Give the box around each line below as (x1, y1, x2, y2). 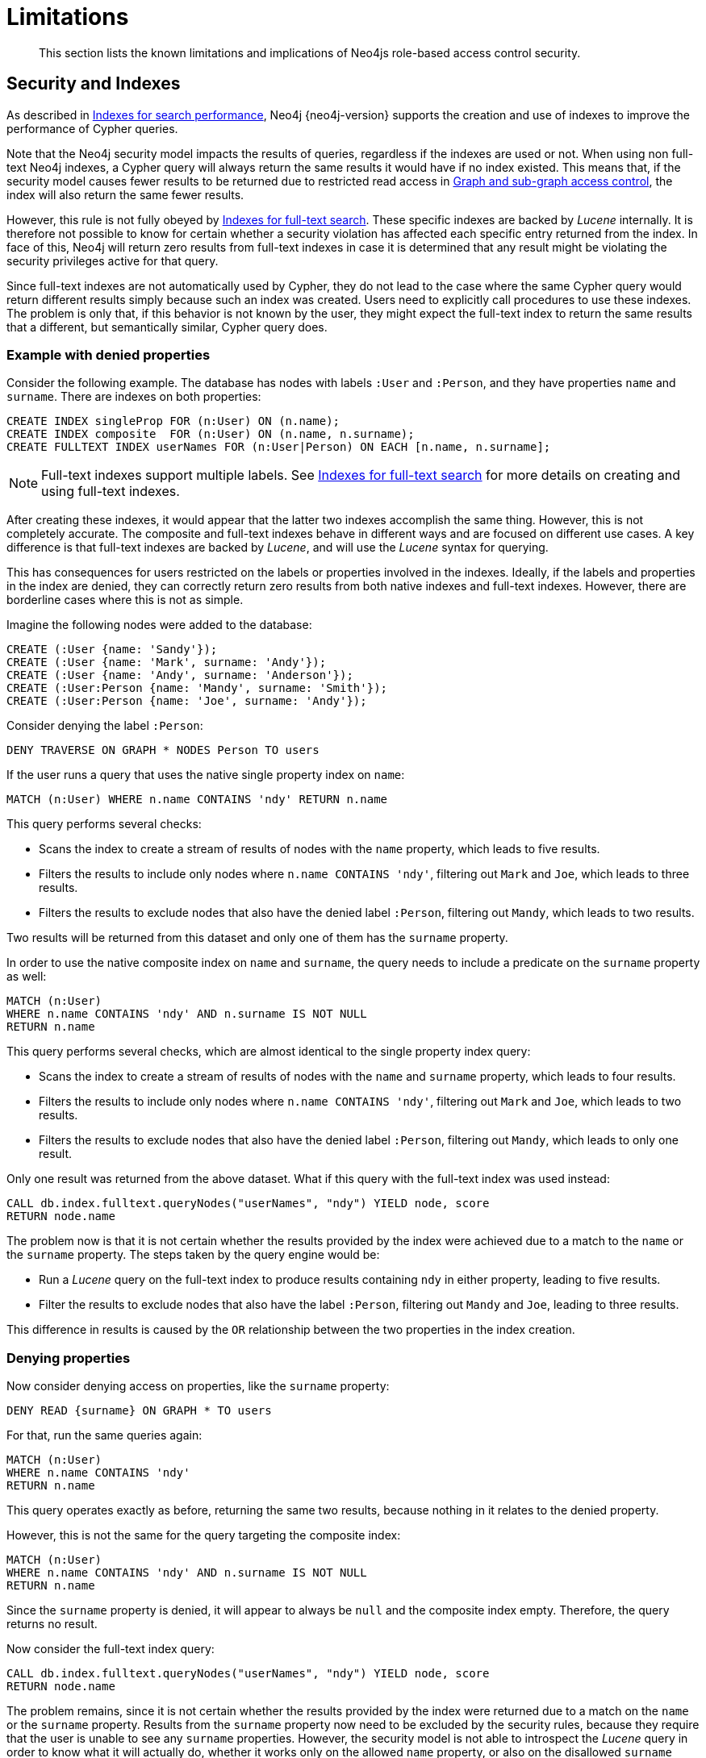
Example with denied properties (6, 346, 211, 363)
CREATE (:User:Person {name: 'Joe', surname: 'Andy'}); (6, 694, 367, 708)
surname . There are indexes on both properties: (6, 390, 261, 404)
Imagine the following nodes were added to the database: (6, 618, 312, 632)
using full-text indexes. (41, 483, 180, 500)
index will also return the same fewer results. (6, 187, 244, 202)
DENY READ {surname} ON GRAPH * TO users (6, 1404, 272, 1418)
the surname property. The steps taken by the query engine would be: (6, 1248, 380, 1262)
